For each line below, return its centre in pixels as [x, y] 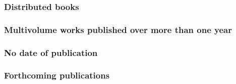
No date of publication [51, 52]
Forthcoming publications [57, 75]
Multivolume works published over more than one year [118, 29]
